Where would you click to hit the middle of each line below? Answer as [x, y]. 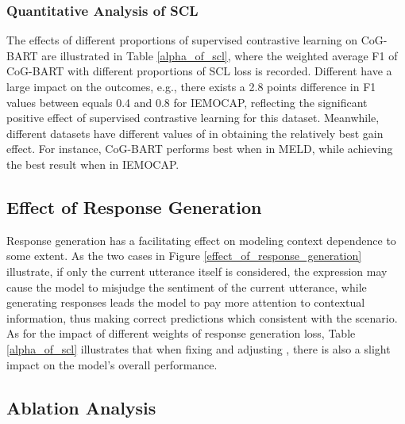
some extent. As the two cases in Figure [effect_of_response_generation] [184, 256]
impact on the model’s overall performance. [112, 364]
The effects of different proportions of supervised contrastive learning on [182, 40]
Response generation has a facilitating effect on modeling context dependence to [201, 240]
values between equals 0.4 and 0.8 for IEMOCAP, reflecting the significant [187, 102]
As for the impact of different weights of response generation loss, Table [181, 333]
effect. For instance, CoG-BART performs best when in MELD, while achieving [200, 149]
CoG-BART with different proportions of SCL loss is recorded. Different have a [199, 71]
